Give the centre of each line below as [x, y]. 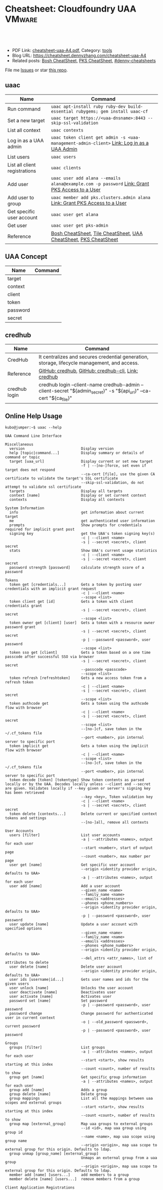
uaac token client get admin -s [88, 137]
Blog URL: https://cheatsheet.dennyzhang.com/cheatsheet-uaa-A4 [79, 55]
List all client [22, 165]
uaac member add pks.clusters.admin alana [101, 197]
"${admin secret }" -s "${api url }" [104, 391]
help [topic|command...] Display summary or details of [77, 453]
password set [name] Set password [58, 1001]
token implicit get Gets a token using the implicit [79, 746]
